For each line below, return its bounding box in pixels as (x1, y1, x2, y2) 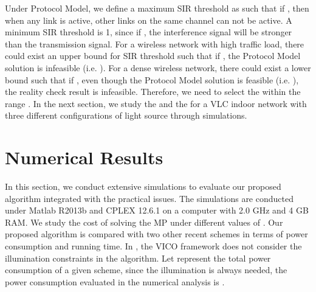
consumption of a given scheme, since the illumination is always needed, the (5, 263, 287, 276)
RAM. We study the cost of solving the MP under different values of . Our (5, 215, 283, 228)
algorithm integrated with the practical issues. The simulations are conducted (5, 192, 294, 204)
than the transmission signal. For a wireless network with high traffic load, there (5, 37, 304, 50)
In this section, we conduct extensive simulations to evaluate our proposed (5, 180, 281, 193)
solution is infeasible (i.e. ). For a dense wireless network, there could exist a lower (5, 61, 311, 74)
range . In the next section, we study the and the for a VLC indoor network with (5, 97, 307, 109)
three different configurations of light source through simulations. (5, 109, 247, 122)
